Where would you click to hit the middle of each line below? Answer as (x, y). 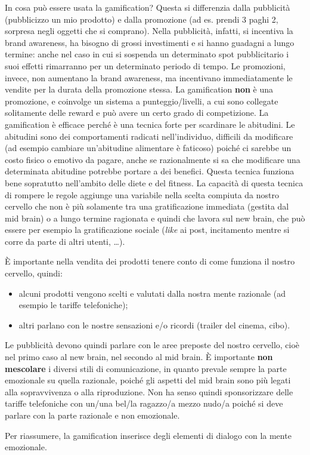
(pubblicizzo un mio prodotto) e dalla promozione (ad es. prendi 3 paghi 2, (142, 19)
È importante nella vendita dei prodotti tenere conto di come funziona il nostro (150, 261)
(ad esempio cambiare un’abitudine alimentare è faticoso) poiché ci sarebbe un (148, 148)
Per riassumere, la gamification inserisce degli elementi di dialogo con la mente (148, 435)
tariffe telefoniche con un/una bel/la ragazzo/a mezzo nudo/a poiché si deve (144, 403)
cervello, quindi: (34, 273)
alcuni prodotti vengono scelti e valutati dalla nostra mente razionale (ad (152, 293)
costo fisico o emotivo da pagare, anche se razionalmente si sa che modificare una (153, 159)
